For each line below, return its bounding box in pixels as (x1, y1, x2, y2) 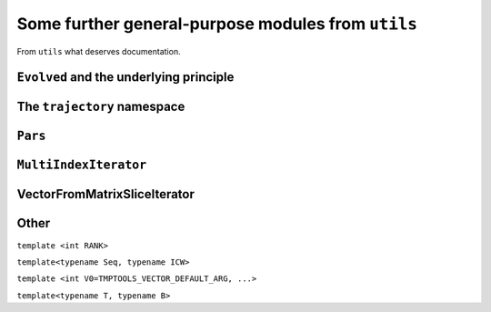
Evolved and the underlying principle (16, 69, 235, 86)
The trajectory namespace (16, 99, 185, 115)
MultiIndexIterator (16, 157, 147, 173)
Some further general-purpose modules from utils (16, 14, 418, 34)
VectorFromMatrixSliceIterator (16, 186, 195, 202)
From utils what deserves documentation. (16, 45, 181, 56)
